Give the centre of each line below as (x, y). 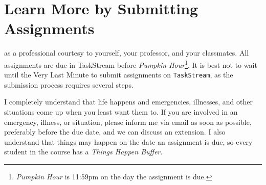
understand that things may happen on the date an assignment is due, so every (128, 141)
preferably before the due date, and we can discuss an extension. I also (115, 132)
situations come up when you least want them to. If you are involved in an (121, 112)
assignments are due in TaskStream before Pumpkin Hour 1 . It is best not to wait (131, 64)
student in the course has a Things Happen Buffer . (83, 152)
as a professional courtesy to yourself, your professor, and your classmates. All (127, 53)
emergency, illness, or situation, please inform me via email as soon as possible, (128, 122)
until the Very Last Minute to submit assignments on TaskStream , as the (119, 75)
